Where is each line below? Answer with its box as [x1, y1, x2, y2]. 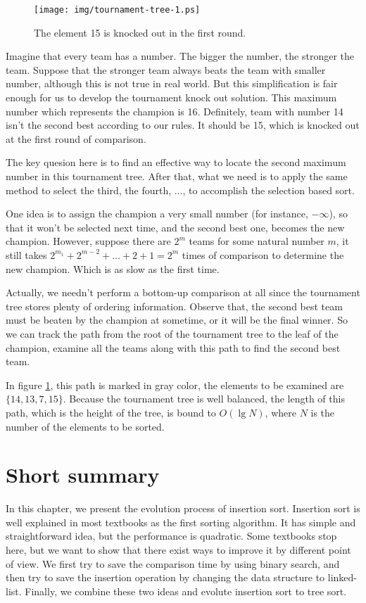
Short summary [6, 460, 160, 489]
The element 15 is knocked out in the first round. [34, 25, 246, 39]
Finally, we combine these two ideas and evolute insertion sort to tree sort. [25, 583, 347, 598]
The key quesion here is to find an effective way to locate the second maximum [6, 155, 346, 170]
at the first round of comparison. [6, 131, 146, 146]
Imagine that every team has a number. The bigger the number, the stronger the [6, 49, 355, 63]
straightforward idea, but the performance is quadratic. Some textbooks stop [6, 528, 337, 543]
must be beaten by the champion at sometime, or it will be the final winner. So [6, 312, 348, 327]
